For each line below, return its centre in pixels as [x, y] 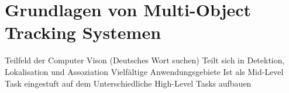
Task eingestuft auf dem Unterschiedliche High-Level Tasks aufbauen [128, 83]
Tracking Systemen [83, 32]
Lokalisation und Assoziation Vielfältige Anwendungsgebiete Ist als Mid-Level [144, 71]
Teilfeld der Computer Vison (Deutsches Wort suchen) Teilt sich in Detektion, [145, 60]
